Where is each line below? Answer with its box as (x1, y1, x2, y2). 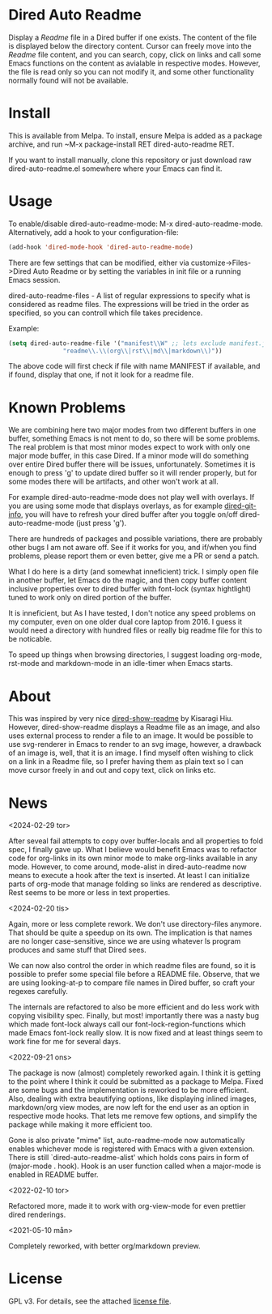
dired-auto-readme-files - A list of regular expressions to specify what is (8, 290, 251, 301)
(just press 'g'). (75, 518, 127, 528)
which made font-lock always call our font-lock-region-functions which (8, 1019, 246, 1030)
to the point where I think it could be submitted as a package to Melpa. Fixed (8, 1077, 264, 1086)
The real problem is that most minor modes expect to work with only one (8, 442, 251, 452)
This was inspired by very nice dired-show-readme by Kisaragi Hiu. (8, 714, 233, 723)
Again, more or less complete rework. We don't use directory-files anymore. (8, 919, 261, 929)
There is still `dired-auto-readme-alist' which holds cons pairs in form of (8, 1153, 249, 1163)
